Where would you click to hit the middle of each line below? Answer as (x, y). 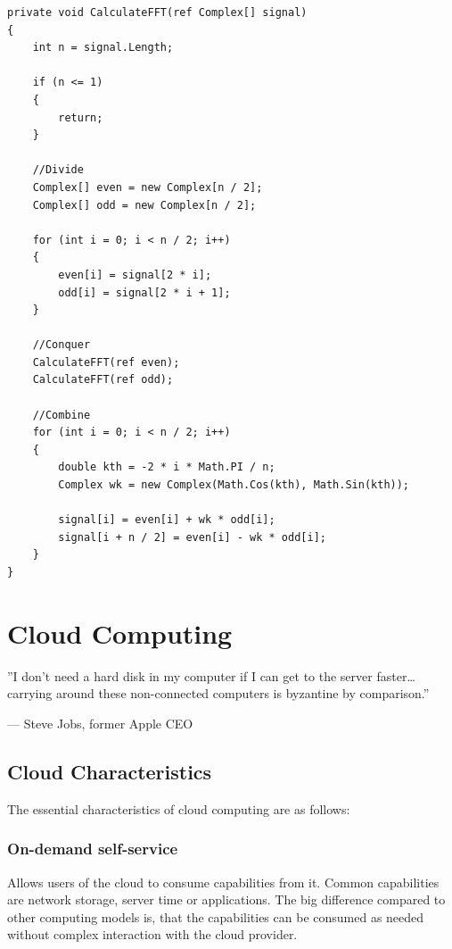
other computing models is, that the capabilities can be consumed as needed (216, 916)
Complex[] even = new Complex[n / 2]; (148, 187)
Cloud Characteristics (110, 771)
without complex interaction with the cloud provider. (152, 934)
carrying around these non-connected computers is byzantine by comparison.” (218, 693)
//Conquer (62, 345)
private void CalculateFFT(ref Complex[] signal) (157, 12)
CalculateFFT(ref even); (106, 362)
